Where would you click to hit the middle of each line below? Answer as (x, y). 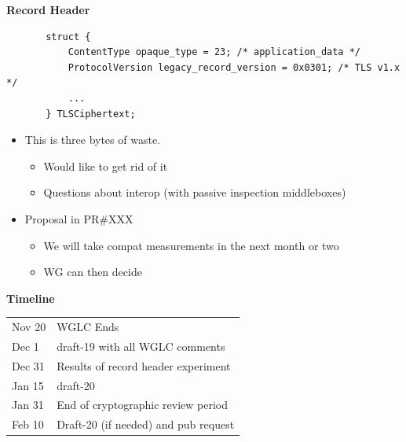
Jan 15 (28, 385)
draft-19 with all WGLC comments (141, 346)
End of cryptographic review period (142, 405)
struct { (68, 37)
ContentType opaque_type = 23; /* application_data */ (214, 52)
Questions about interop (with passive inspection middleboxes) (195, 192)
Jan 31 (28, 405)
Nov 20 (29, 327)
